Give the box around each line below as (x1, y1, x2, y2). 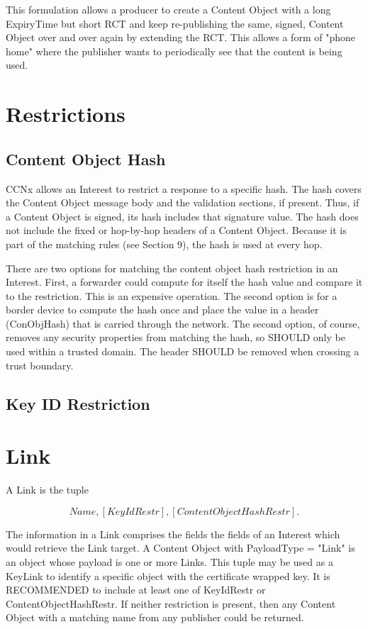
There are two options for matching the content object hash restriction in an (6, 260, 338, 275)
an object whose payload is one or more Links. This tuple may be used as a (6, 554, 333, 569)
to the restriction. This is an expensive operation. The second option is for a (6, 288, 338, 303)
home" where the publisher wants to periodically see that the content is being (6, 43, 342, 58)
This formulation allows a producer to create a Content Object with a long (6, 2, 331, 16)
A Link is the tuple (6, 482, 89, 497)
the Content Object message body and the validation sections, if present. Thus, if (6, 195, 359, 210)
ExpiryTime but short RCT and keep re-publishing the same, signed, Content (6, 16, 344, 30)
